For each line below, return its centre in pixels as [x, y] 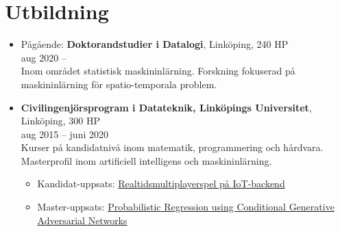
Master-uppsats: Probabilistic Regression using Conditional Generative [186, 207]
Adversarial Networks [82, 220]
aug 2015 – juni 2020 [64, 134]
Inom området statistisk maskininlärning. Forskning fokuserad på [158, 71]
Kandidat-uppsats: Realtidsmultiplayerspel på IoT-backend [161, 184]
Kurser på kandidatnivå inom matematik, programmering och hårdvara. [172, 147]
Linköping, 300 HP [60, 121]
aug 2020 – [44, 57]
